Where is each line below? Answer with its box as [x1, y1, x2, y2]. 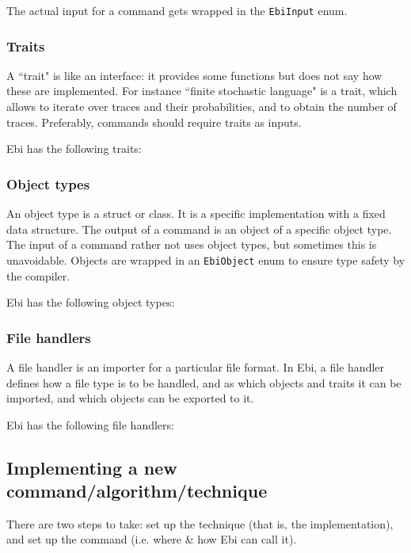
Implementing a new [6, 455, 177, 479]
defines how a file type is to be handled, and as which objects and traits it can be [6, 374, 401, 391]
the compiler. [6, 267, 70, 284]
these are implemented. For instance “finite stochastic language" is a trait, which [6, 82, 398, 99]
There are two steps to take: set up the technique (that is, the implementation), [6, 515, 394, 532]
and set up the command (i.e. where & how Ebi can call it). [6, 531, 297, 547]
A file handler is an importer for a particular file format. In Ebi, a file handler [6, 358, 385, 375]
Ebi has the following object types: [6, 294, 175, 311]
